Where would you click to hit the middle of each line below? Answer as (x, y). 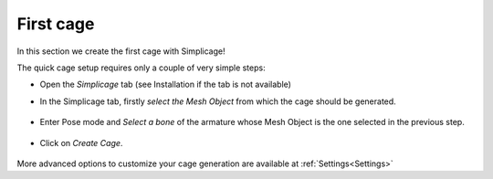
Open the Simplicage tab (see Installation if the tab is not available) (166, 84)
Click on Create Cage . (81, 142)
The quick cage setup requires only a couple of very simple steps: (141, 68)
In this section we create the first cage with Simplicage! (121, 51)
